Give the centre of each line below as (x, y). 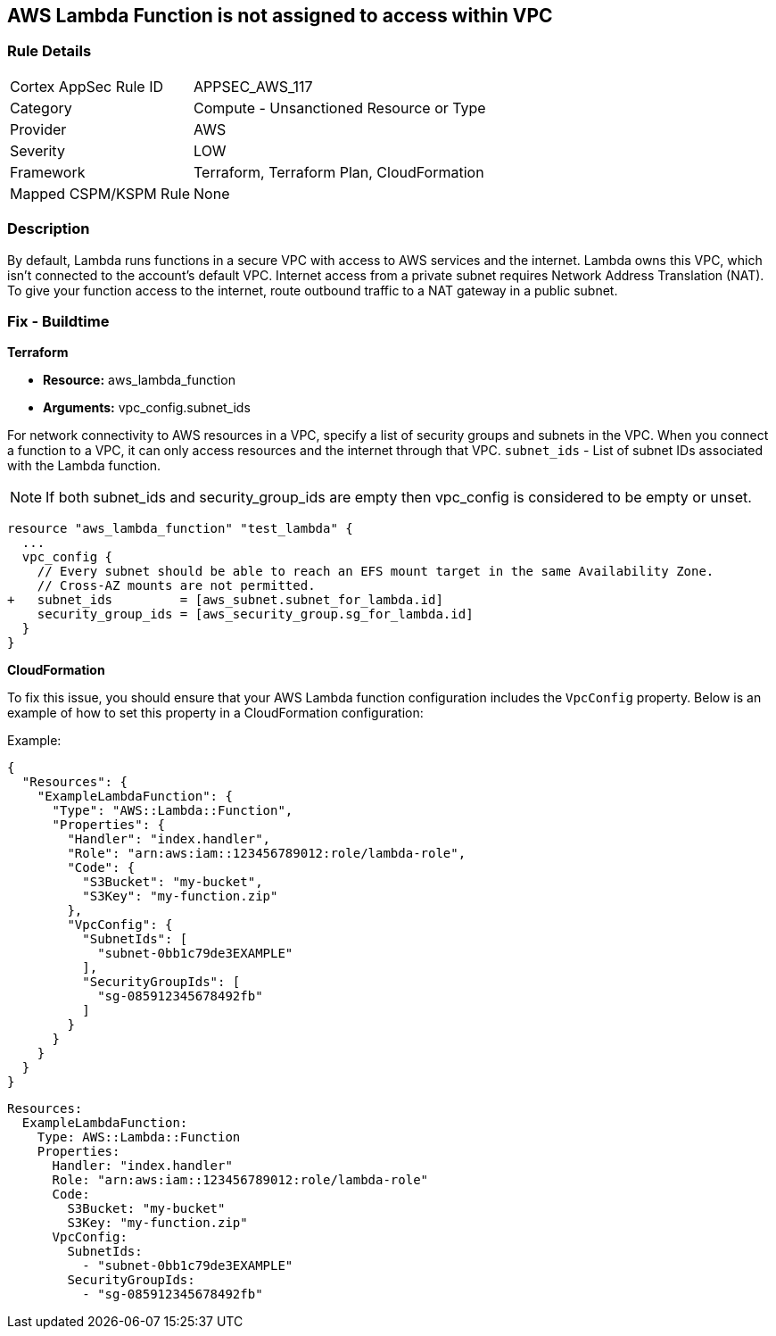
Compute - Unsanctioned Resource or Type (340, 108)
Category (41, 108)
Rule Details (50, 51)
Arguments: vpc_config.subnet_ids (147, 408)
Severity (37, 150)
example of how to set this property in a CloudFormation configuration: (215, 713)
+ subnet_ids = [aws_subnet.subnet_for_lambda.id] (225, 600)
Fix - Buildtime (58, 321)
